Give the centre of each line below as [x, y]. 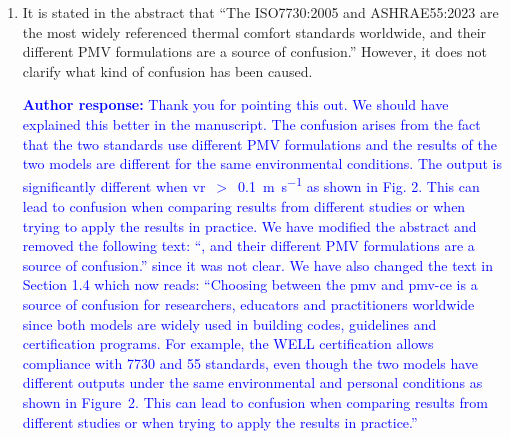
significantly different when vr [114, 186]
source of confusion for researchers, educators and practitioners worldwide [248, 303]
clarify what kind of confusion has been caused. [167, 70]
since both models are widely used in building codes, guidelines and [229, 323]
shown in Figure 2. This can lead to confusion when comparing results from [255, 401]
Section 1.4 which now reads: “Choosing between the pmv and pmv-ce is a [250, 284]
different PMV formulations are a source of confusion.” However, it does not [255, 51]
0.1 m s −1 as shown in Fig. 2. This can [359, 185]
